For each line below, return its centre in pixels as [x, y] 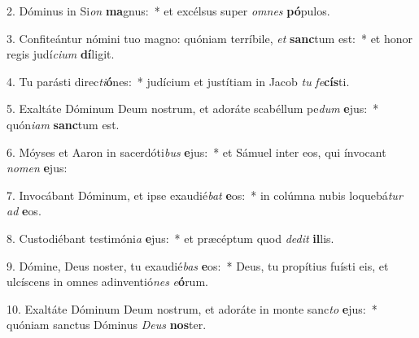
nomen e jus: [37, 168]
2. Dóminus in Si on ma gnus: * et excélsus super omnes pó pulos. [168, 11]
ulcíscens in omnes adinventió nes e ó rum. [107, 282]
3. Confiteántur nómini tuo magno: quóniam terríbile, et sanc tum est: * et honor [210, 38]
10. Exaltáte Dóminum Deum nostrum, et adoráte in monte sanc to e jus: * [192, 308]
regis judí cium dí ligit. [61, 54]
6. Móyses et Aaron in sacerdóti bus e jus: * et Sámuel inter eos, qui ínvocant [196, 152]
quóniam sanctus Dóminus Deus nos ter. [107, 325]
